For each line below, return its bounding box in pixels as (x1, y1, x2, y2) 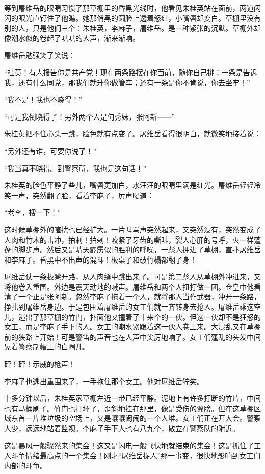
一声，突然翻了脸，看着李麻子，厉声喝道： (11, 189, 154, 200)
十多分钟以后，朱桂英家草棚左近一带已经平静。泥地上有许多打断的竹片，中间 (4, 393, 261, 404)
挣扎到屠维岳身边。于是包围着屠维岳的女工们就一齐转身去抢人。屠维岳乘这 (4, 301, 254, 312)
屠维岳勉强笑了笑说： (4, 50, 75, 60)
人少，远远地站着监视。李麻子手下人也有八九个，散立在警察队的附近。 (4, 423, 240, 433)
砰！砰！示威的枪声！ (4, 359, 75, 369)
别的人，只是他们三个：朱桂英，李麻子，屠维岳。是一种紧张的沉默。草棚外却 (4, 22, 261, 33)
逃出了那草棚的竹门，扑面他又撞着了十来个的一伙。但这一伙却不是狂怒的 (18, 311, 261, 322)
